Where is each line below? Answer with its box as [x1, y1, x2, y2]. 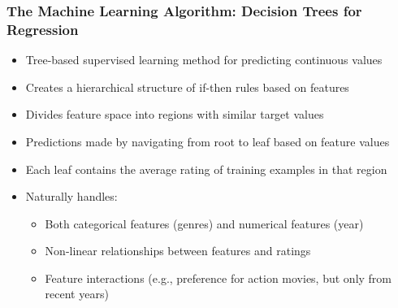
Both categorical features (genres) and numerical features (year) [45, 215, 364, 232]
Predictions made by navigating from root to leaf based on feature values [25, 132, 390, 150]
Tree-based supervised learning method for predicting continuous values [25, 51, 383, 68]
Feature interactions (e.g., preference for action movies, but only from [45, 269, 392, 286]
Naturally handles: [25, 188, 118, 205]
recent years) [45, 285, 109, 302]
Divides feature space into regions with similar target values [25, 106, 324, 123]
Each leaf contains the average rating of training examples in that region [25, 160, 387, 177]
